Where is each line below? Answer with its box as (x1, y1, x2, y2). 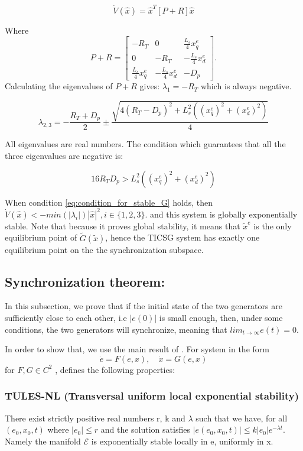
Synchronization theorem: (5, 272, 165, 290)
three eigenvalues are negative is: (5, 150, 123, 162)
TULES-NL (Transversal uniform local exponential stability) (5, 388, 299, 403)
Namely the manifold (5, 434, 81, 447)
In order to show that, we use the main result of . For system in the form (5, 343, 269, 355)
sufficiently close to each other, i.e (5, 311, 127, 323)
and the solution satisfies (100, 423, 190, 436)
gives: (139, 80, 160, 92)
